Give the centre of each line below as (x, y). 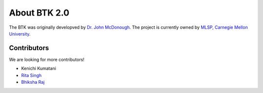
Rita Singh (31, 75)
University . (20, 34)
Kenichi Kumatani (38, 69)
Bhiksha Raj (33, 82)
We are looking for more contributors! (47, 59)
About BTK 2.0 (39, 13)
